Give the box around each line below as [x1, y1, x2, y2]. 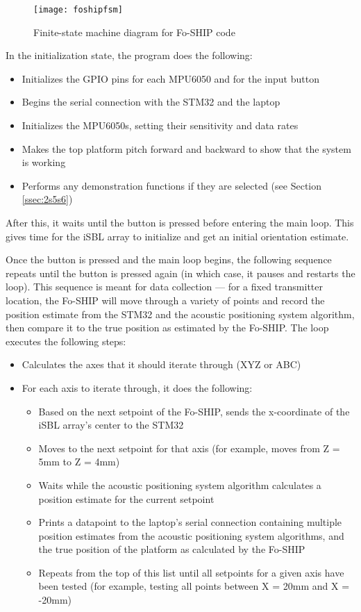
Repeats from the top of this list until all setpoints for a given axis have [38, 565, 344, 579]
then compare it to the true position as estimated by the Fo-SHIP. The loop [6, 320, 329, 335]
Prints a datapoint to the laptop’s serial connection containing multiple [38, 515, 342, 529]
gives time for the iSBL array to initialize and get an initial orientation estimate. [6, 229, 349, 243]
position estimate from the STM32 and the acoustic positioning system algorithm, [6, 306, 355, 321]
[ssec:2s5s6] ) [22, 192, 73, 206]
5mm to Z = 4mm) [38, 454, 120, 469]
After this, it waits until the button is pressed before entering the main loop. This [6, 215, 354, 229]
